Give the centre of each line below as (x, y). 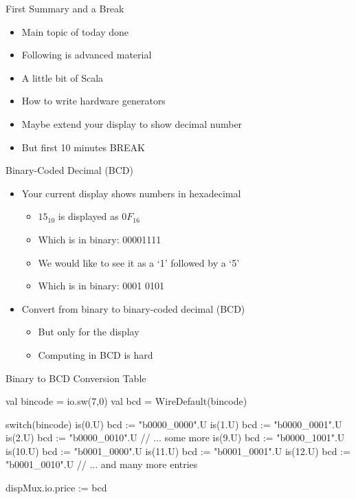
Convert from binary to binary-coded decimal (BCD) (133, 308)
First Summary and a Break (65, 8)
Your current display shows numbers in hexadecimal (131, 193)
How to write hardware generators (93, 101)
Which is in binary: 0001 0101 (101, 286)
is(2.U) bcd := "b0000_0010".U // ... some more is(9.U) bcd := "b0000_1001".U (175, 437)
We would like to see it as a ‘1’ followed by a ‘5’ (139, 262)
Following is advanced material (87, 55)
